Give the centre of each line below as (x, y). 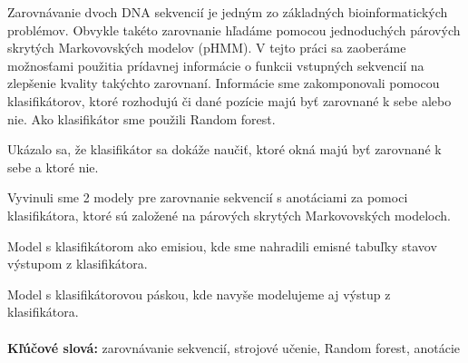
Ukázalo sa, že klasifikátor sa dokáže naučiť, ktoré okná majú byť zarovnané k (224, 149)
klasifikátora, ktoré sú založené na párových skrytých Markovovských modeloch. (229, 215)
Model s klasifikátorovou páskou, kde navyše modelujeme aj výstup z (199, 294)
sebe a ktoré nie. (53, 167)
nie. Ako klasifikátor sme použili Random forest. (141, 118)
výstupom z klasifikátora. (78, 264)
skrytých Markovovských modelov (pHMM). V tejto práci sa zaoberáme (207, 48)
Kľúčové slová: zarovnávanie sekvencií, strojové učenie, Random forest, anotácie (234, 347)
